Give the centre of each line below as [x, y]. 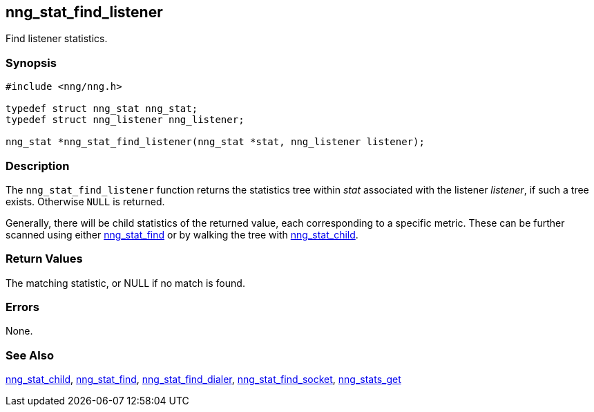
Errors [22, 307]
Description [38, 166]
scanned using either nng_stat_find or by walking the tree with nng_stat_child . [182, 234]
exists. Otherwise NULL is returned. [85, 201]
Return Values [44, 259]
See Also [30, 355]
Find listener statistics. [57, 39]
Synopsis [31, 63]
